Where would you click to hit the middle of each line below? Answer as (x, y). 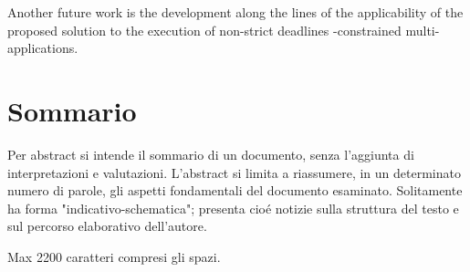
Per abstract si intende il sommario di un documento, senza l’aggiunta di (211, 154)
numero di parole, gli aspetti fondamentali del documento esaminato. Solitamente (235, 190)
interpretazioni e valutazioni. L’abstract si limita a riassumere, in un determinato (234, 172)
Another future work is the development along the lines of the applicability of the (235, 12)
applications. (43, 48)
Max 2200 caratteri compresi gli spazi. (114, 256)
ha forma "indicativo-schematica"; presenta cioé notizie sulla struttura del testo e (233, 208)
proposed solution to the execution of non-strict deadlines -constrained (204, 30)
